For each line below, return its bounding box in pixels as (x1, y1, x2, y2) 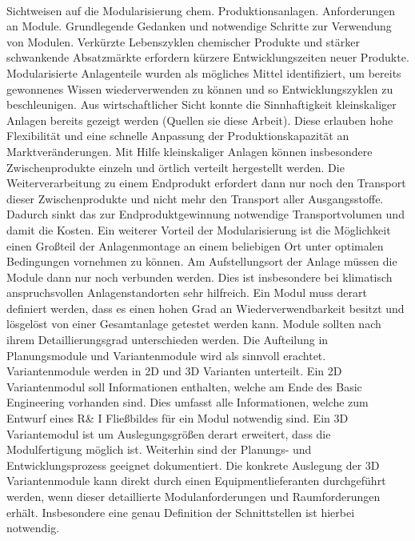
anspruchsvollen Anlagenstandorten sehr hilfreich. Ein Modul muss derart (6, 284, 367, 301)
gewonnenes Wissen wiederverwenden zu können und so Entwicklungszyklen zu (6, 80, 393, 97)
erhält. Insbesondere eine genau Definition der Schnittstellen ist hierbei (6, 503, 355, 520)
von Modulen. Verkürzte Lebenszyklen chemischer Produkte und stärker (6, 33, 360, 50)
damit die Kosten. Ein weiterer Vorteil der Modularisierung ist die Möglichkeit (6, 221, 391, 238)
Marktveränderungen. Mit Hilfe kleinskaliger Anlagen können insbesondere (6, 142, 373, 159)
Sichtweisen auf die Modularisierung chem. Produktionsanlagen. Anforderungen (6, 2, 396, 18)
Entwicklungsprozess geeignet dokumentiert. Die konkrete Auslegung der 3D (6, 456, 380, 473)
